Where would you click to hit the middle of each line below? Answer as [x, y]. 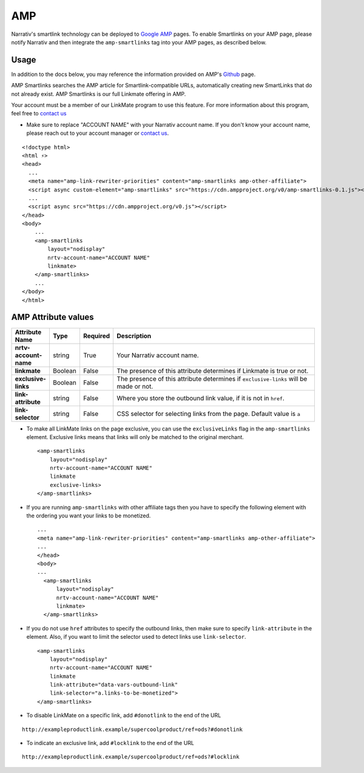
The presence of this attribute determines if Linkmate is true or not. [213, 370]
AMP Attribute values [52, 317]
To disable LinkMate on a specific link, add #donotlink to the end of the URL [124, 715]
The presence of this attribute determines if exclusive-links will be [212, 378]
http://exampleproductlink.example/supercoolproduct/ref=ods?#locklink [131, 757]
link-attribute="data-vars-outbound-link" [114, 685]
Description [134, 336]
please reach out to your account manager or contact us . [98, 133]
